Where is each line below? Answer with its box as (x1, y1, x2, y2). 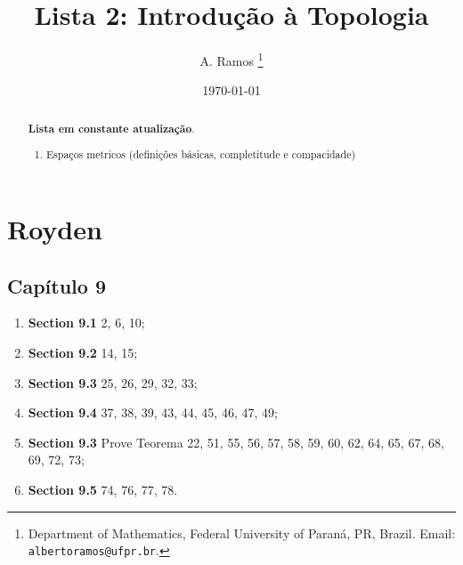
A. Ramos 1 (199, 49, 264, 69)
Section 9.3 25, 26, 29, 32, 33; (28, 373, 198, 391)
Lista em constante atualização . (28, 120, 195, 136)
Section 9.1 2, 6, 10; (28, 313, 145, 332)
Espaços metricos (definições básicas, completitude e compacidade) (46, 147, 356, 162)
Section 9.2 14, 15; (28, 343, 138, 361)
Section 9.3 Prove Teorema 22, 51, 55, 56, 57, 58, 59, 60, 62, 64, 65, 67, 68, (28, 432, 444, 451)
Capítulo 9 (7, 271, 107, 299)
